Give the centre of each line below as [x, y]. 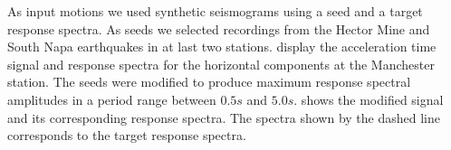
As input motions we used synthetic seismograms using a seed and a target [215, 11]
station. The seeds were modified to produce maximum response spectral [209, 82]
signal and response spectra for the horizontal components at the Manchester [221, 64]
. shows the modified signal [369, 99]
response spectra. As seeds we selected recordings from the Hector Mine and [219, 28]
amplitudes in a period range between [112, 99]
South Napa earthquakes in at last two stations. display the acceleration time [222, 47]
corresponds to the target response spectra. [127, 135]
